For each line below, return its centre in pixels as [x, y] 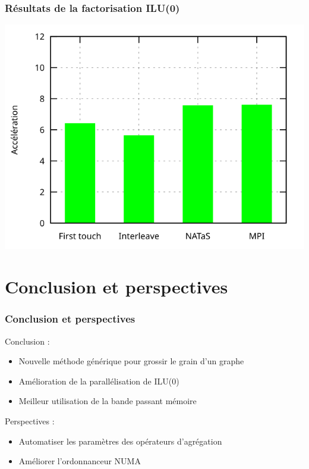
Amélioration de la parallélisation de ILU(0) [99, 381]
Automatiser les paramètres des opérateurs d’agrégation [120, 441]
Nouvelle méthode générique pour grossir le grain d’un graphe [131, 361]
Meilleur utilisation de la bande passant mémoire [108, 401]
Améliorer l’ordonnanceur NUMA [80, 461]
